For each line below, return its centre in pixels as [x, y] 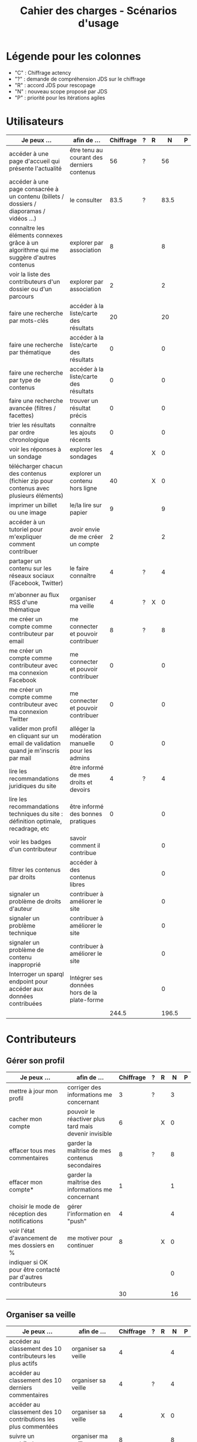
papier [79, 512]
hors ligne [83, 488]
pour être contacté [35, 1270]
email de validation [35, 743]
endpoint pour [28, 982]
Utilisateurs [35, 121]
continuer [80, 1245]
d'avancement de [33, 1238]
